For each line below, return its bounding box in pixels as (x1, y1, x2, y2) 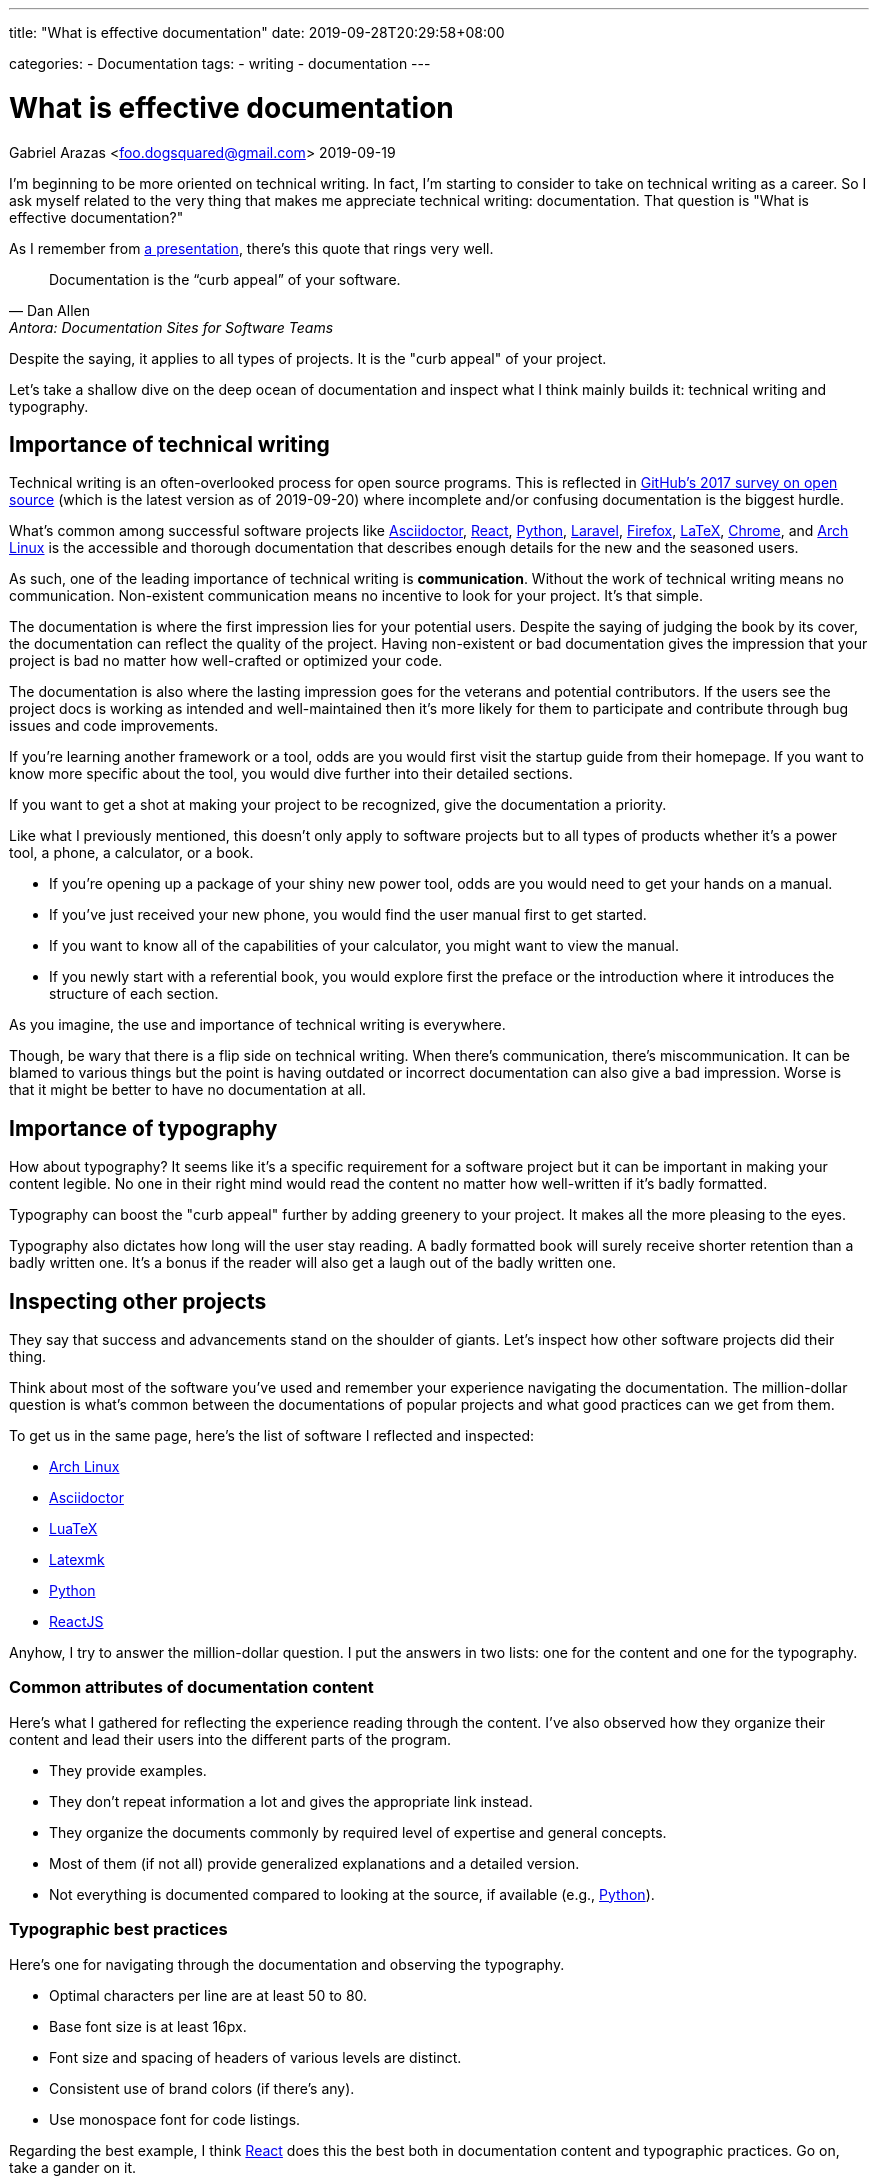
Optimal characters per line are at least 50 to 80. (49, 1986, 368, 2004)
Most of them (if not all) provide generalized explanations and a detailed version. (49, 1854, 580, 1872)
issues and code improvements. (9, 717, 219, 735)
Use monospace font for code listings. (49, 2110, 301, 2128)
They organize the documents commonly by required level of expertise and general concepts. (49, 1823, 667, 1841)
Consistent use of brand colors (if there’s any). (49, 2079, 355, 2097)
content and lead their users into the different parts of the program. (9, 1730, 452, 1748)
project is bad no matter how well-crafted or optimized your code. (9, 652, 443, 670)
